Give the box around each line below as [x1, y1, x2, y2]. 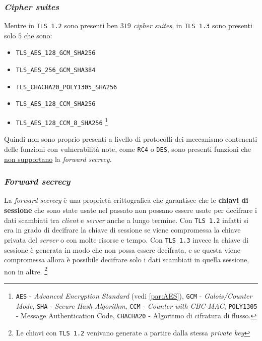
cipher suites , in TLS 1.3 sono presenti [133, 20, 252, 31]
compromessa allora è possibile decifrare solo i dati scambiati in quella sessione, [4, 254, 249, 265]
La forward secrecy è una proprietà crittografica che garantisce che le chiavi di [4, 195, 248, 205]
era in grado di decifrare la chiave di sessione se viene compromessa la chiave [4, 224, 241, 235]
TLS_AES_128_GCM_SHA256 [16, 49, 96, 57]
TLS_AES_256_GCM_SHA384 [16, 67, 96, 74]
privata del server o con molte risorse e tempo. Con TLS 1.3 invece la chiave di [4, 234, 249, 245]
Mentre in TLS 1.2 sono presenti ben [4, 20, 118, 31]
